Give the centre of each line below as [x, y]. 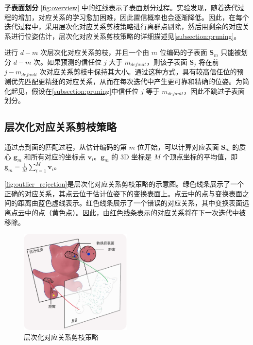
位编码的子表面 [183, 52]
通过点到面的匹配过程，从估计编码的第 [66, 147]
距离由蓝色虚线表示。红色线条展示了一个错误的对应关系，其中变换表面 [130, 203]
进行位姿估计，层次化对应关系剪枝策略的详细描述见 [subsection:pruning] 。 [126, 36]
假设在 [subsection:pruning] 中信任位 [85, 91]
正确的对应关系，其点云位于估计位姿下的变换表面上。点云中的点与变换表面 [123, 193]
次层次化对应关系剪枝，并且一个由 [95, 52]
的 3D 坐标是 [132, 156]
